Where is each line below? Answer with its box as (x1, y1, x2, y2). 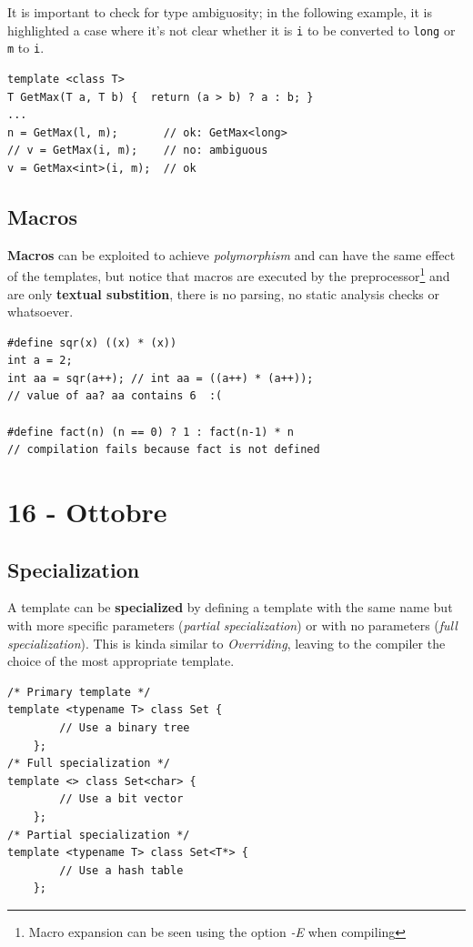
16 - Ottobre (7, 493, 167, 530)
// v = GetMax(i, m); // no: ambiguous (7, 144, 268, 157)
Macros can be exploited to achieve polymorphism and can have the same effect (7, 245, 456, 264)
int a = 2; (7, 354, 73, 368)
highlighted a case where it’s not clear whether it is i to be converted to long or (7, 20, 456, 39)
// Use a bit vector (59, 792, 184, 806)
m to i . (7, 38, 45, 57)
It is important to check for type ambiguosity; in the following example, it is (7, 3, 432, 21)
